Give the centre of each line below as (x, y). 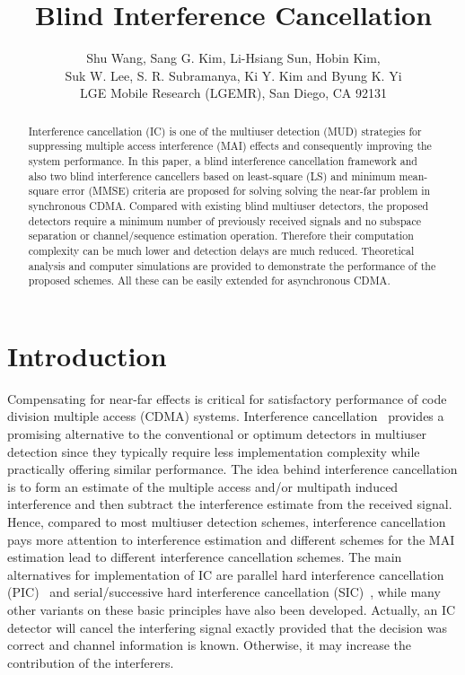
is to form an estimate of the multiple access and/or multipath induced (203, 486)
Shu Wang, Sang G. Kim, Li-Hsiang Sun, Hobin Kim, (233, 58)
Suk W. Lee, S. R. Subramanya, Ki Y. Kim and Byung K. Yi (233, 75)
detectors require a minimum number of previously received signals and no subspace (225, 220)
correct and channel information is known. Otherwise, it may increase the (209, 645)
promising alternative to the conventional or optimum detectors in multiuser (217, 434)
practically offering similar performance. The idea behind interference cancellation (232, 469)
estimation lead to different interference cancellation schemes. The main (205, 557)
